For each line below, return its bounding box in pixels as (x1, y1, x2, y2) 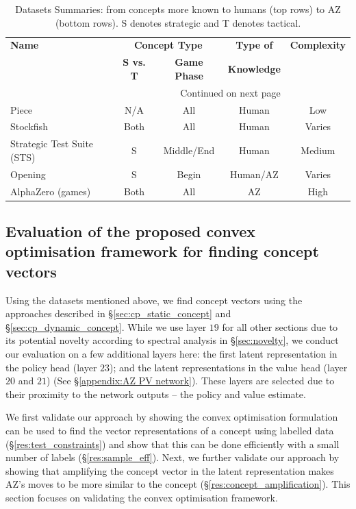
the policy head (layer (5, 360, 97, 374)
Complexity (290, 38, 346, 52)
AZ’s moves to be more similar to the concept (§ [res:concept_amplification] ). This (5, 477, 351, 491)
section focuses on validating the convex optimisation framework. (5, 490, 278, 504)
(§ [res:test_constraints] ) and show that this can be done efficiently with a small (5, 436, 340, 451)
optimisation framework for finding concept (5, 240, 319, 262)
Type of (236, 38, 273, 52)
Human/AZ (229, 166, 279, 181)
